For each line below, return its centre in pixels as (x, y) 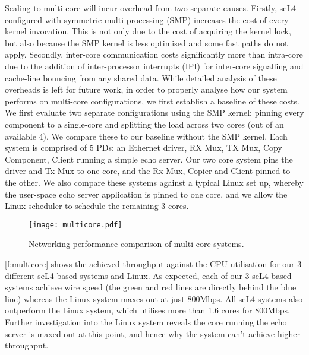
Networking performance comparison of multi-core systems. (136, 244)
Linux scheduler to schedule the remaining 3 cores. (97, 206)
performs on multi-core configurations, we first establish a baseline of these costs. (152, 101)
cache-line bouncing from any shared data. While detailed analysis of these (141, 77)
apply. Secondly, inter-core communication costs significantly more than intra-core (154, 54)
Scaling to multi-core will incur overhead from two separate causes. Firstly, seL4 (151, 8)
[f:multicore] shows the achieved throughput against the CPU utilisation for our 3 (153, 263)
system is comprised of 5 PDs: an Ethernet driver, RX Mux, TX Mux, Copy (144, 148)
